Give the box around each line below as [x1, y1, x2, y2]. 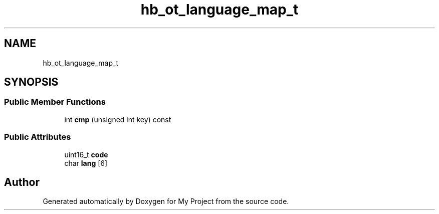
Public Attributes [4, 132, 71, 142]
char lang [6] [64, 158, 108, 167]
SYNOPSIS [4, 76, 59, 89]
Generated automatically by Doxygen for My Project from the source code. [43, 197, 289, 206]
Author [4, 175, 40, 188]
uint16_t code [64, 150, 108, 159]
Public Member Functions [4, 97, 106, 107]
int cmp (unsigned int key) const [64, 115, 171, 124]
